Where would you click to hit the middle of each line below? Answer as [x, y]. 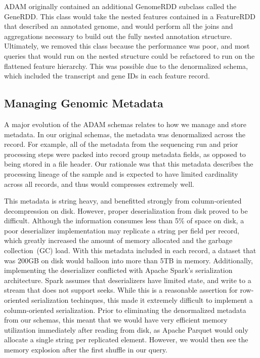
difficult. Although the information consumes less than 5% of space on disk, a [124, 221]
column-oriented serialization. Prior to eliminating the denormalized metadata [125, 310]
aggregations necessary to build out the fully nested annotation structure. [118, 36]
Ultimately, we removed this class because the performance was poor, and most [127, 46]
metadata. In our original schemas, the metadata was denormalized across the [125, 134]
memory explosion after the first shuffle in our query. [86, 350]
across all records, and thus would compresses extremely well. [99, 184]
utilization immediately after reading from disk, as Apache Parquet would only [126, 329]
